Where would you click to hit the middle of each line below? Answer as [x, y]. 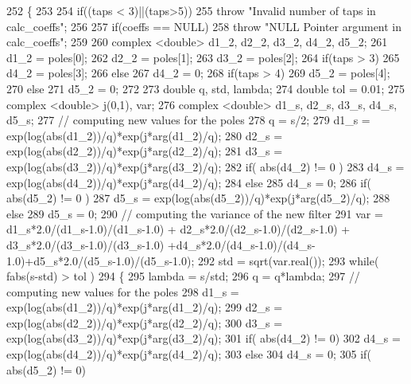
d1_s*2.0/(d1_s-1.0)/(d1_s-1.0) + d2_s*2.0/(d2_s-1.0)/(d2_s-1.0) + [178, 229]
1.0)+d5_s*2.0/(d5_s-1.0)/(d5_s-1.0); [101, 260]
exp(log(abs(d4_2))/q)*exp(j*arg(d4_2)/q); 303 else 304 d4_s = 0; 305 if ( [189, 354]
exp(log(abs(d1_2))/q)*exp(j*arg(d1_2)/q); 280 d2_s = [145, 135]
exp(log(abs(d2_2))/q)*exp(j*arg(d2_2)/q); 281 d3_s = [145, 151]
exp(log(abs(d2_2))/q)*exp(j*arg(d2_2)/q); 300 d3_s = [145, 322]
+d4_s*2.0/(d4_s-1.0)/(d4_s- [241, 244]
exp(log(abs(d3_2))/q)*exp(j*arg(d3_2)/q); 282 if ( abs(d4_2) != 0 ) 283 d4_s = [205, 166]
